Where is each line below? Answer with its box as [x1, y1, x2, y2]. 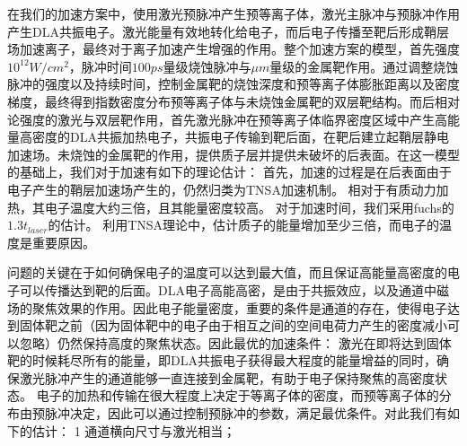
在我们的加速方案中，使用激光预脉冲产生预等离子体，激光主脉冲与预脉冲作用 [7, 4, 460, 22]
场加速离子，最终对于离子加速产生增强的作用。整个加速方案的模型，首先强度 [7, 39, 460, 58]
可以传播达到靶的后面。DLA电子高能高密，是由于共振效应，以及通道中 [19, 280, 436, 299]
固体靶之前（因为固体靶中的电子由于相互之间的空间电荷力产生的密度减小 [19, 316, 447, 335]
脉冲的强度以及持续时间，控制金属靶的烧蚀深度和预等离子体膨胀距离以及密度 [7, 74, 460, 93]
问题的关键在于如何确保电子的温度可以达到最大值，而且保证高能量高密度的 [7, 263, 447, 282]
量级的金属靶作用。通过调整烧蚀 [269, 57, 459, 75]
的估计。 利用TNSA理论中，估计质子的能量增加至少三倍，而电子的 [48, 215, 440, 234]
